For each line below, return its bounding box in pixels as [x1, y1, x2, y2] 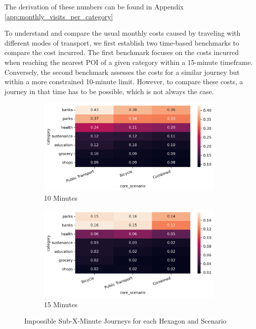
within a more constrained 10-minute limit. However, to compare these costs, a [4, 76, 243, 87]
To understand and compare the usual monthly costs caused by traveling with [4, 28, 241, 38]
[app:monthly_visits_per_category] [4, 11, 113, 21]
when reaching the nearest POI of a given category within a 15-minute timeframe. [4, 56, 253, 67]
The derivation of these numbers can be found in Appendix [4, 1, 184, 11]
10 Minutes [44, 192, 78, 203]
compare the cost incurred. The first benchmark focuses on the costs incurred [4, 47, 239, 57]
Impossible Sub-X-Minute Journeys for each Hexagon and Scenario [24, 316, 226, 326]
